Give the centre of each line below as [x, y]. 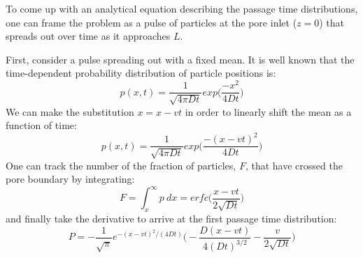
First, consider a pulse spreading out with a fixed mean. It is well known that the [180, 59]
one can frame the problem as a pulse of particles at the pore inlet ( [151, 22]
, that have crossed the [294, 165]
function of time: [41, 125]
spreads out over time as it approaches [88, 36]
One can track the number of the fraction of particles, [121, 165]
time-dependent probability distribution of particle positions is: [141, 73]
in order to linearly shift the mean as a [268, 111]
